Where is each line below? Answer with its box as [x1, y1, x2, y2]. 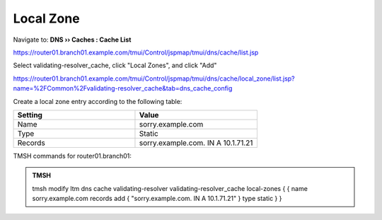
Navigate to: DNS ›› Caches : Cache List [13, 35, 132, 44]
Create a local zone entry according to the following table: [13, 97, 183, 105]
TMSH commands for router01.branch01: [13, 151, 132, 160]
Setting [17, 110, 42, 120]
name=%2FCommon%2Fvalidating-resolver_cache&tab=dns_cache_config [13, 84, 233, 93]
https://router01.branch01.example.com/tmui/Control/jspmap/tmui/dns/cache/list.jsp [13, 48, 259, 57]
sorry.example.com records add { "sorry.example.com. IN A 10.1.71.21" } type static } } [32, 195, 282, 203]
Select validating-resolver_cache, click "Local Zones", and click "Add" [13, 61, 217, 70]
